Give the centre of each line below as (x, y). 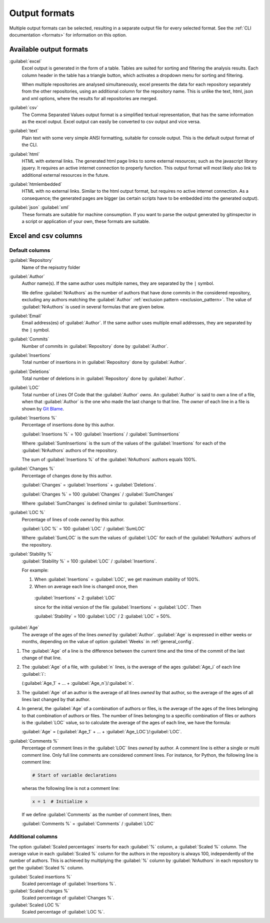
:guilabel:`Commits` (29, 339)
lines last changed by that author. (56, 699)
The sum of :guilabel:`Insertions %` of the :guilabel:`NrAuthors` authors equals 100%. (109, 459)
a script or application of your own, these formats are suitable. (86, 221)
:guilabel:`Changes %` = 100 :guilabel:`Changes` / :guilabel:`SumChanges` (98, 494)
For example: (35, 570)
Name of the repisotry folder (51, 267)
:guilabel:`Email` (26, 316)
